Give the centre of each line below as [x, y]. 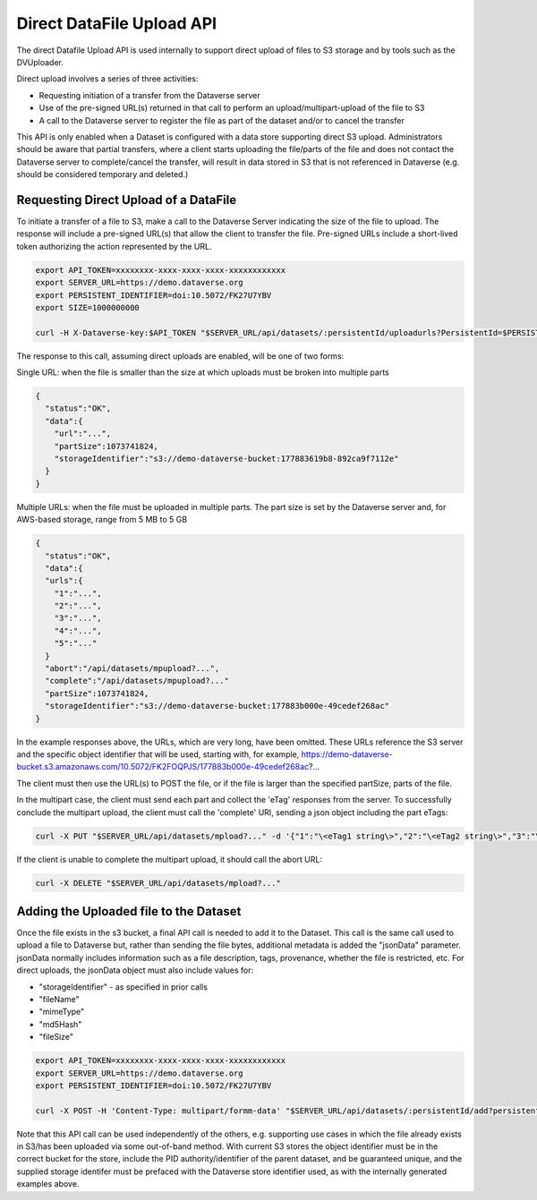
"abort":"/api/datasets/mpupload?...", [132, 668]
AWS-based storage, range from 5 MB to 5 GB [102, 520]
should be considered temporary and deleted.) [102, 174]
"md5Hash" [60, 1024]
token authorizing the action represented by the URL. [114, 246]
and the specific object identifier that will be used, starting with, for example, [158, 754]
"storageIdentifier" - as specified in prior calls [123, 987]
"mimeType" [62, 1012]
